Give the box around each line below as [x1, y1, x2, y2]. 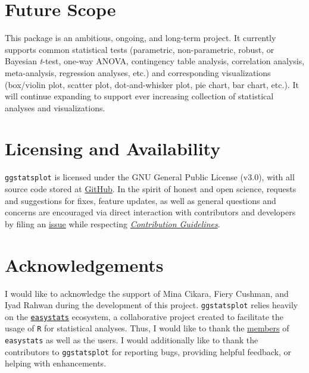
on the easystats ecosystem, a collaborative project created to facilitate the [5, 310, 283, 322]
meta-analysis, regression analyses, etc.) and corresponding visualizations [5, 66, 271, 79]
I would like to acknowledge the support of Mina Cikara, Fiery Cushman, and [5, 287, 289, 299]
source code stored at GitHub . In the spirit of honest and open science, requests [5, 183, 296, 195]
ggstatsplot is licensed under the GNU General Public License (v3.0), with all [5, 171, 295, 183]
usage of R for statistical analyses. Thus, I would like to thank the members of [5, 322, 289, 334]
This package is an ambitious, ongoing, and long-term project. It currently [5, 32, 276, 44]
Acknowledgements [5, 252, 164, 277]
